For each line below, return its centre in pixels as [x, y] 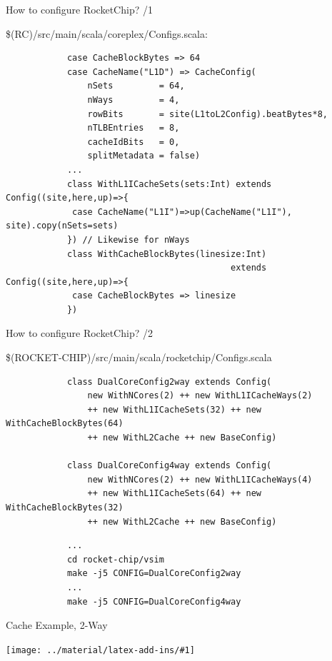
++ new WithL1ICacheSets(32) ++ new [174, 409]
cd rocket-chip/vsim [115, 559]
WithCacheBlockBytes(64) [65, 424]
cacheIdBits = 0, [134, 142]
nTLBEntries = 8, [134, 128]
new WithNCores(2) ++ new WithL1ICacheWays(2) [200, 396]
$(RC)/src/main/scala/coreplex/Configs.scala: [107, 33]
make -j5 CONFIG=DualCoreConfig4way [154, 601]
